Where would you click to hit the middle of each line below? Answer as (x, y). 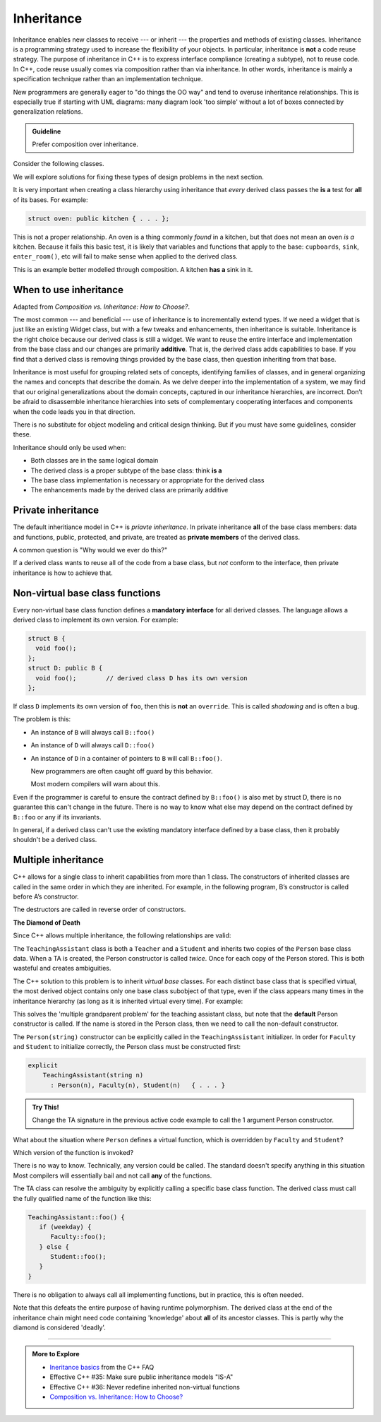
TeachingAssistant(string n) (93, 1075)
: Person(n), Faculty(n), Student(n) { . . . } (138, 1085)
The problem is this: (42, 719)
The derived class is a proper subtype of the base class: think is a (126, 470)
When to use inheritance (68, 290)
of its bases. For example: (50, 200)
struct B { (47, 639)
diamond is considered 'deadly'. (59, 1327)
